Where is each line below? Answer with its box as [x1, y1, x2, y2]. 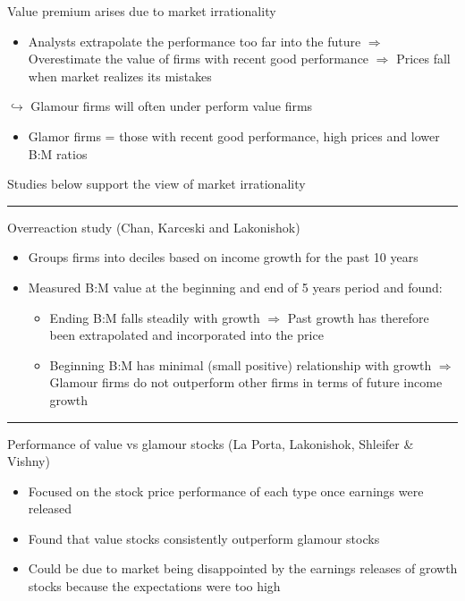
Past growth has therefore [287, 308, 429, 326]
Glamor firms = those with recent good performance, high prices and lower [28, 126, 440, 145]
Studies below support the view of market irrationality [7, 174, 306, 193]
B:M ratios [28, 144, 88, 163]
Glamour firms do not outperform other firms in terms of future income [49, 373, 443, 392]
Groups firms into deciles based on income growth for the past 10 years [28, 248, 418, 267]
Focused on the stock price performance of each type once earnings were [28, 481, 424, 500]
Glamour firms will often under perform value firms [30, 97, 313, 115]
